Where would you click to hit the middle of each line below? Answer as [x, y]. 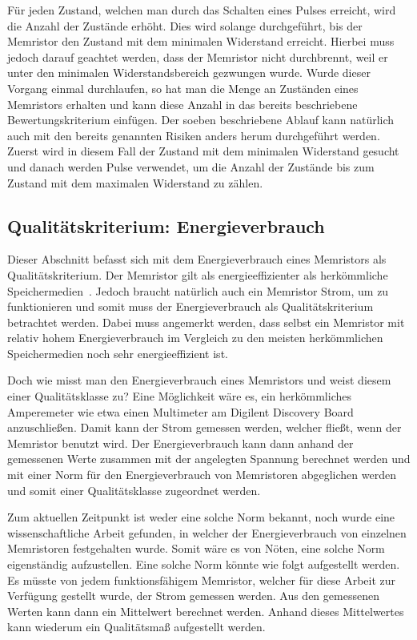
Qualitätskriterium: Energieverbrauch [166, 225]
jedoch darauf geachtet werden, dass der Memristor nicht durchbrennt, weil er [198, 56]
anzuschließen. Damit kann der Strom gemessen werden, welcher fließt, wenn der [204, 427]
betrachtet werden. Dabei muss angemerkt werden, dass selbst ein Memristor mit [206, 322]
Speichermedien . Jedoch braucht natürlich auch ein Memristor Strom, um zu [198, 290]
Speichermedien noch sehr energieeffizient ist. [118, 353]
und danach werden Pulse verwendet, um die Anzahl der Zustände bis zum [191, 166]
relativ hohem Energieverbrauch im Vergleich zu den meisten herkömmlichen [195, 338]
